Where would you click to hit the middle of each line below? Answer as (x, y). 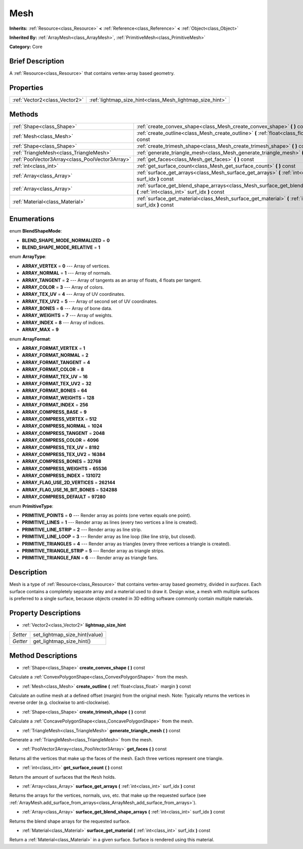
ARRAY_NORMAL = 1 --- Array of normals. (67, 273)
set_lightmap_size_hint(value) (68, 635)
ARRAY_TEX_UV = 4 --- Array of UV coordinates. (74, 294)
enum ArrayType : (28, 257)
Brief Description (37, 61)
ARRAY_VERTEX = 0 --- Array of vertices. (66, 266)
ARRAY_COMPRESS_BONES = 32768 (62, 461)
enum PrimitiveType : (31, 506)
